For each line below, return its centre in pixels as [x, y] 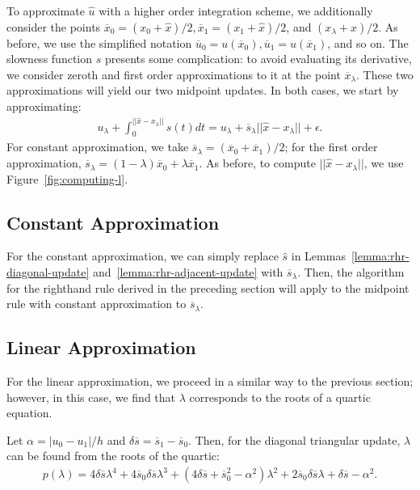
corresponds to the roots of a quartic [280, 397]
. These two [385, 74]
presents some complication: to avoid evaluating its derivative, [258, 59]
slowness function [50, 59]
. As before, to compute [257, 163]
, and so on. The [368, 42]
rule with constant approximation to [97, 304]
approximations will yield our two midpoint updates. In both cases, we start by [203, 90]
